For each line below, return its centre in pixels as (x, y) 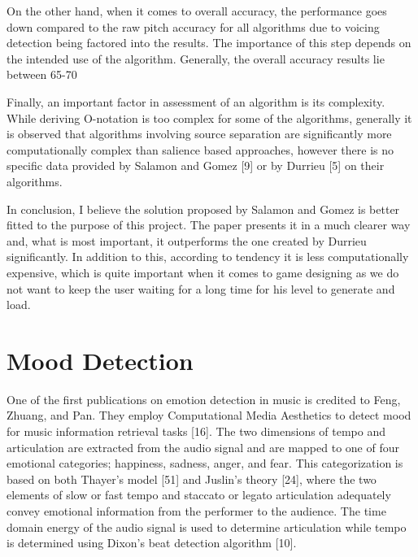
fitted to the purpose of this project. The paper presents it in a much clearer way (209, 225)
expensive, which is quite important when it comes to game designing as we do (203, 272)
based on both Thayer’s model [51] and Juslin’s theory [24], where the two (192, 479)
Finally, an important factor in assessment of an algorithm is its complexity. (196, 101)
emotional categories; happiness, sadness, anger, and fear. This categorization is (205, 463)
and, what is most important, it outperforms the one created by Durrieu (187, 240)
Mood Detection (100, 360)
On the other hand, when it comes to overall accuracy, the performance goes (197, 11)
